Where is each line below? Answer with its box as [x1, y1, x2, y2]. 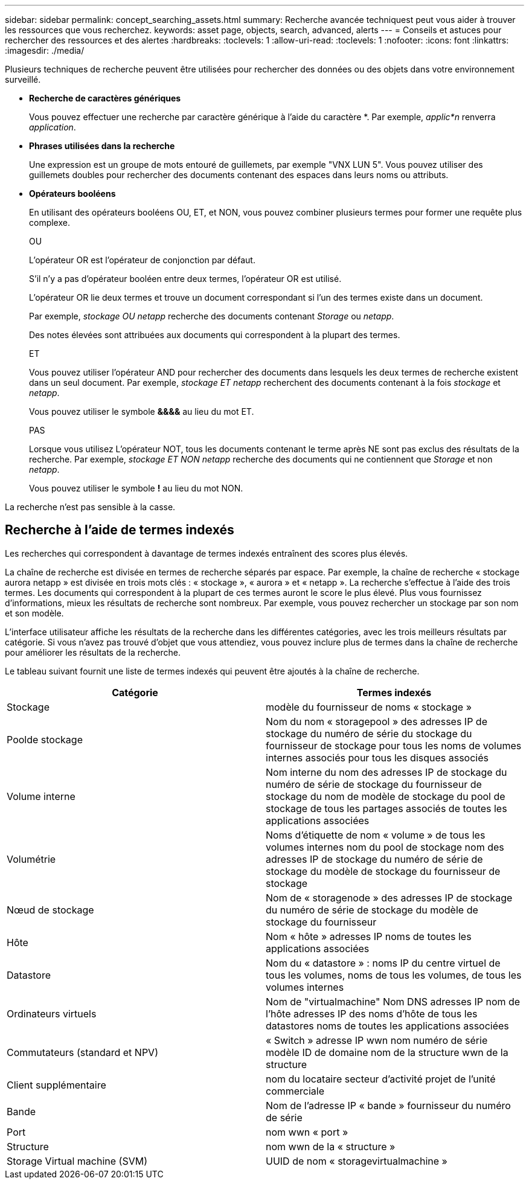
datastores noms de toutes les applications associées [266, 1019, 509, 1032]
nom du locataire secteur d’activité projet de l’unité [266, 1072, 496, 1085]
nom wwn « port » [266, 1125, 348, 1138]
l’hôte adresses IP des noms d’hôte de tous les [266, 1007, 478, 1020]
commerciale [266, 1084, 325, 1097]
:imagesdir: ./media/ [5, 45, 85, 56]
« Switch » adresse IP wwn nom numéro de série [266, 1034, 488, 1046]
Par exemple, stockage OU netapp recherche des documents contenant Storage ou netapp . [29, 311, 394, 321]
